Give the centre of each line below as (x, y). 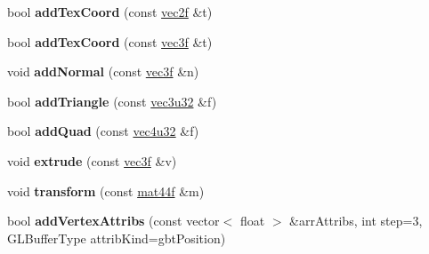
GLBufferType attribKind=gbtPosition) (117, 238)
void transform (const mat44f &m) (106, 190)
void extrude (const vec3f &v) (92, 160)
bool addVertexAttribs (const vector (113, 221)
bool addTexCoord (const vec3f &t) (110, 41)
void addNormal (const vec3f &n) (103, 71)
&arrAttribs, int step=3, (356, 221)
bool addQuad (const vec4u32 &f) (103, 131)
